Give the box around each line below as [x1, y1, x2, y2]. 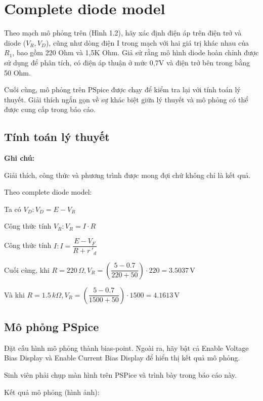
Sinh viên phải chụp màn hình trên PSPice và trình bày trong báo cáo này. [4, 369, 237, 380]
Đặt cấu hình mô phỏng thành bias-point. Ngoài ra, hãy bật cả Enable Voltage [4, 342, 249, 353]
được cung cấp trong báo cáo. [4, 104, 96, 115]
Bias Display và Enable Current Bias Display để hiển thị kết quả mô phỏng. [4, 352, 240, 363]
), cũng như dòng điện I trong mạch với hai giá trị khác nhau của [46, 37, 249, 48]
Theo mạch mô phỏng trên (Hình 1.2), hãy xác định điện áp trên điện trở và [4, 27, 242, 38]
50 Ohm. [4, 67, 31, 78]
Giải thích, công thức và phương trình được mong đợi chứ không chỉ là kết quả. [4, 169, 251, 180]
